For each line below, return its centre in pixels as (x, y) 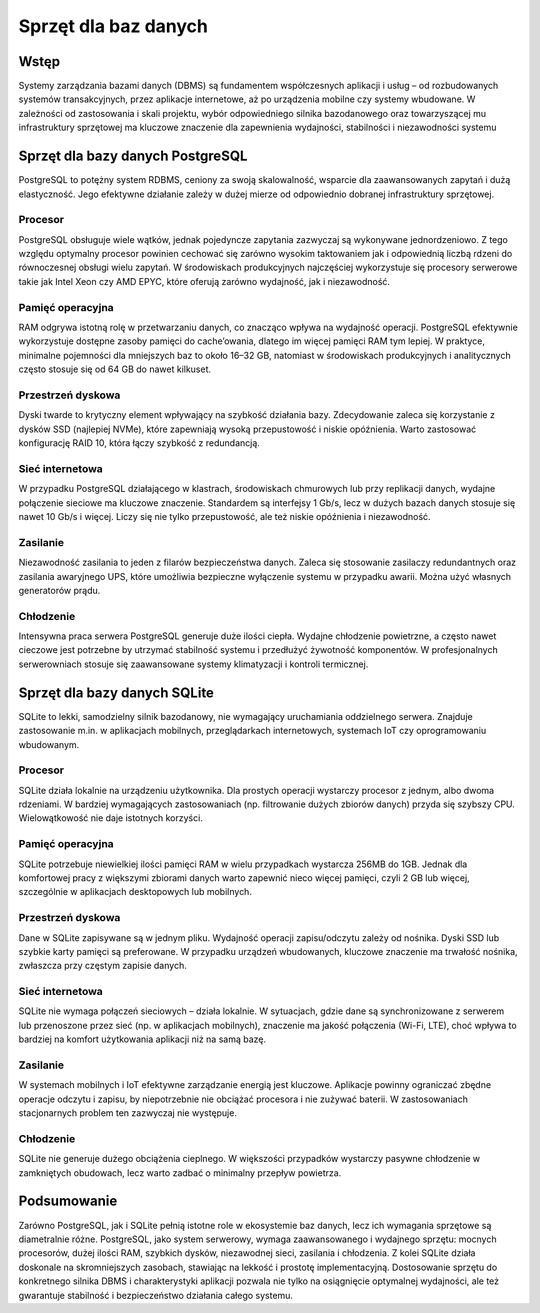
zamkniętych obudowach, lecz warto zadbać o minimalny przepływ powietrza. (180, 1172)
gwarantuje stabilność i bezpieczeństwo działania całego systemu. (156, 1295)
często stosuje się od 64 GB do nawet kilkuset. (115, 369)
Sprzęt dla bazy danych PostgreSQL (133, 156)
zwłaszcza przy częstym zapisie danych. (102, 966)
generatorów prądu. (59, 590)
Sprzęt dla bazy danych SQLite (116, 692)
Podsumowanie (68, 1201)
